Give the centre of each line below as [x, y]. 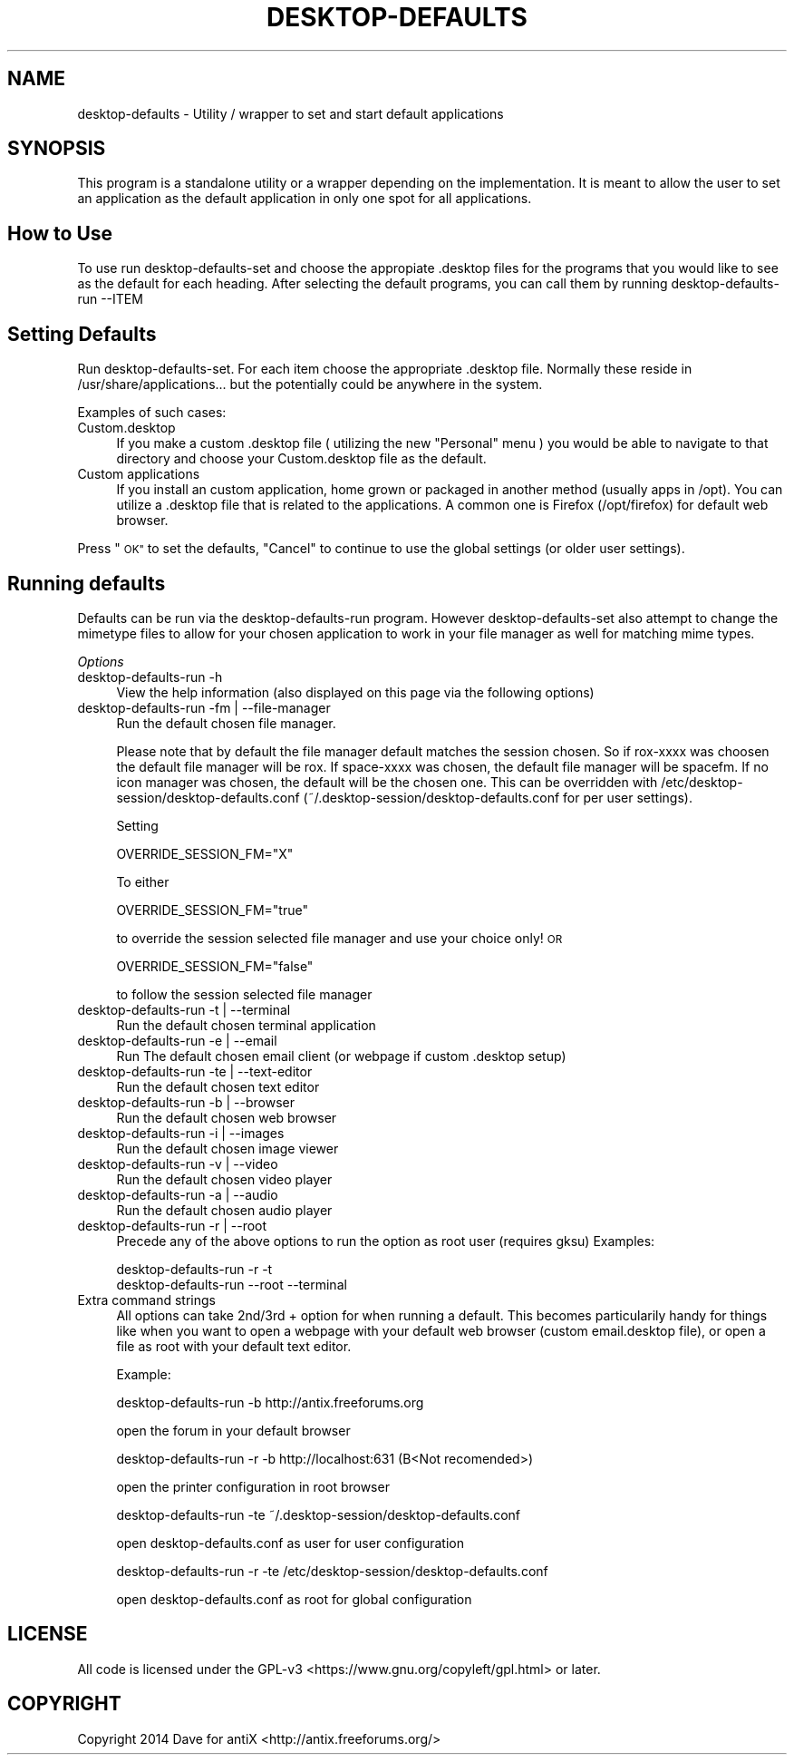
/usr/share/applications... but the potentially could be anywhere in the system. [310, 385]
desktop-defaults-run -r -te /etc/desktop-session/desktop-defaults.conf [332, 1571]
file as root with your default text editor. [234, 1346]
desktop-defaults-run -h [150, 677]
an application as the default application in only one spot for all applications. [305, 199]
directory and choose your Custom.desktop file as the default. [301, 459]
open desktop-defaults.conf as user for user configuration [290, 1543]
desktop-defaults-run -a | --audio [178, 1194]
